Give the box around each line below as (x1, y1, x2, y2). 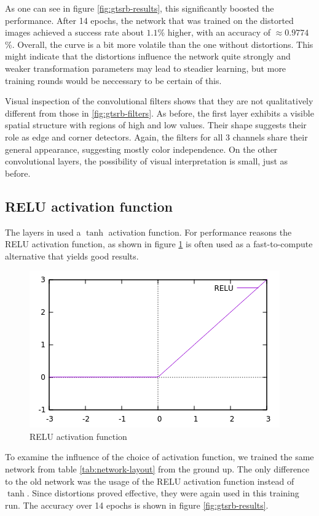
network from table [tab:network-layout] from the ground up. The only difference (5, 463, 310, 476)
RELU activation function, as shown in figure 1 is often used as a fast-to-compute (5, 237, 313, 250)
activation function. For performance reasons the (108, 225, 292, 238)
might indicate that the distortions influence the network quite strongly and (5, 50, 291, 63)
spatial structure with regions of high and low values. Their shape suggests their (5, 118, 307, 131)
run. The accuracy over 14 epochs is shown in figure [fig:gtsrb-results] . (5, 498, 269, 511)
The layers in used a (5, 225, 81, 238)
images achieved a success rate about (5, 26, 144, 39)
